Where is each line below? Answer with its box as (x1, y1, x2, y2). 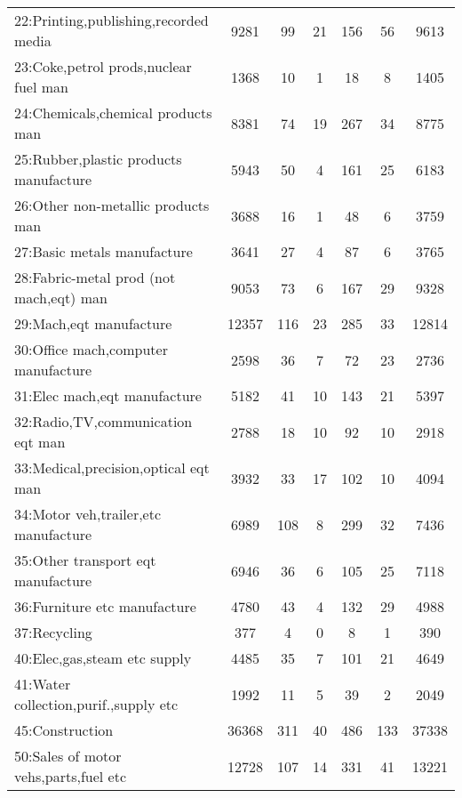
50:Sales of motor (14, 746, 122, 766)
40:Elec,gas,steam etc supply (14, 648, 192, 668)
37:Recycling (14, 622, 92, 642)
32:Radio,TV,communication (14, 411, 193, 431)
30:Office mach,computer (14, 339, 168, 359)
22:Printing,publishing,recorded (14, 10, 209, 30)
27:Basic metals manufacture (14, 241, 193, 262)
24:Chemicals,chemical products (14, 102, 212, 123)
